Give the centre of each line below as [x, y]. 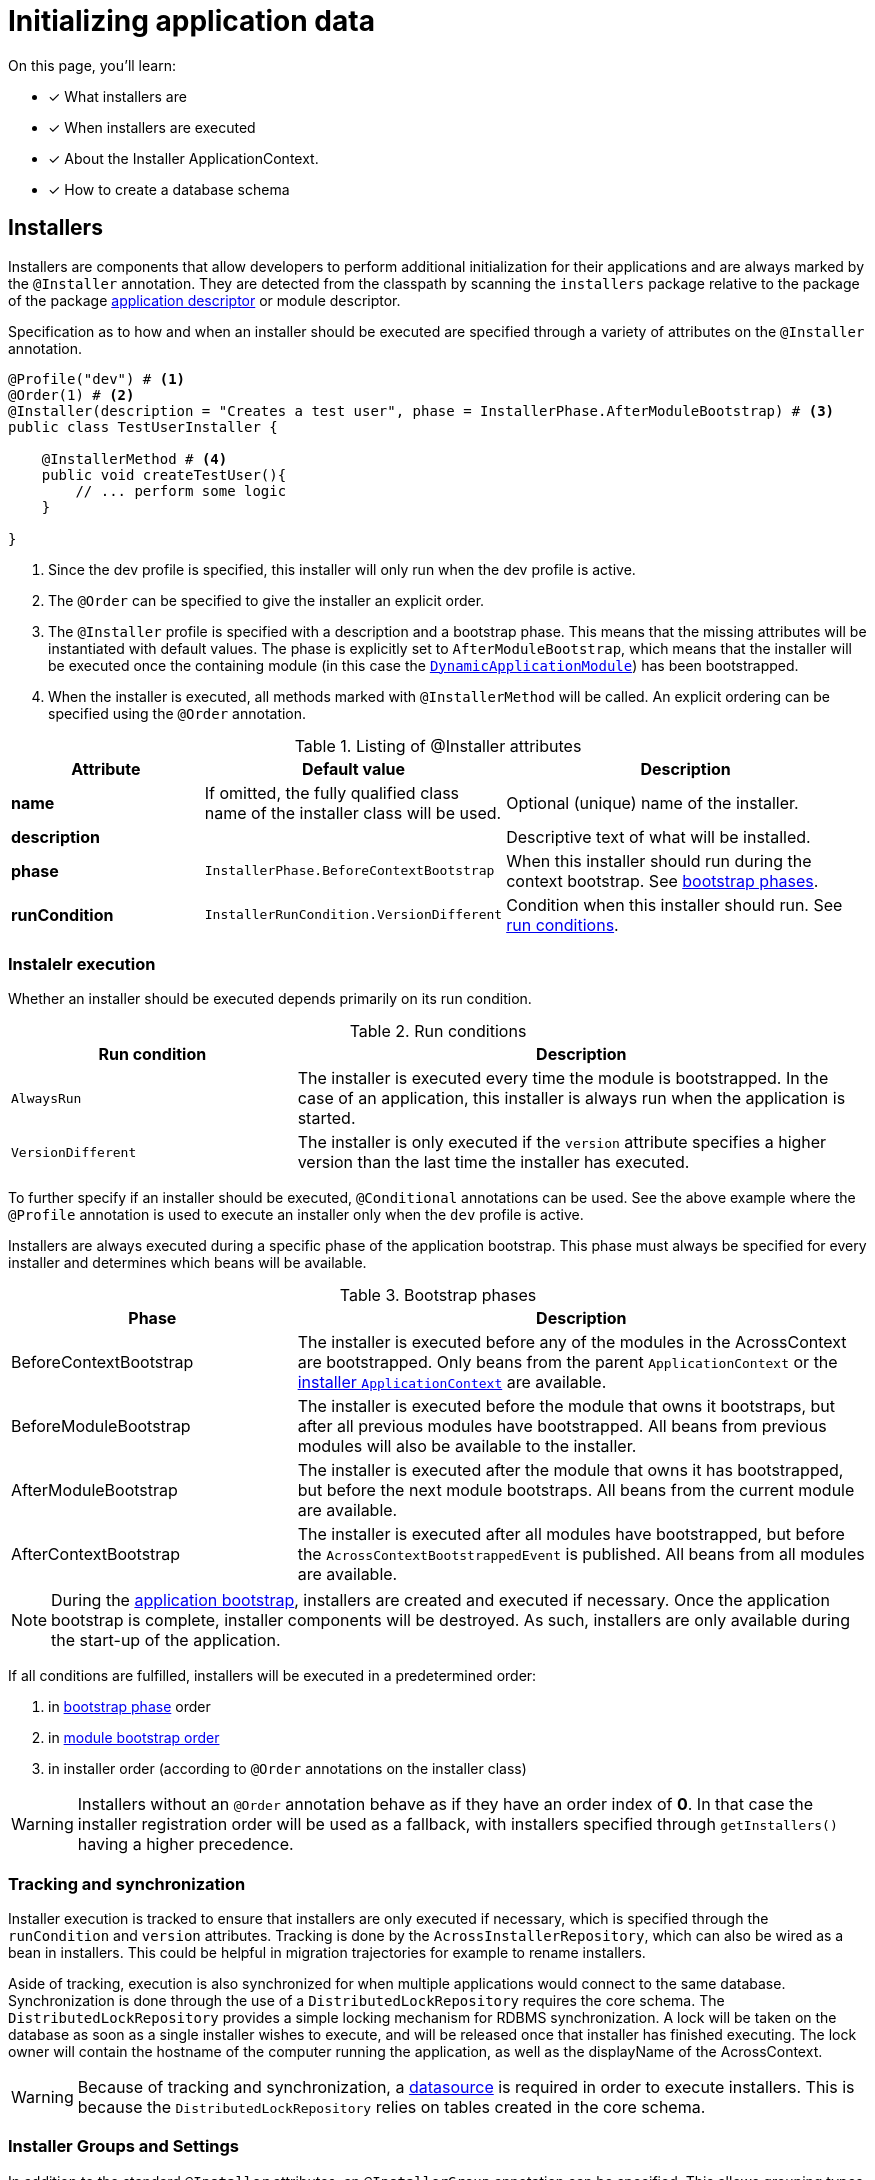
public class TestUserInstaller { [143, 426]
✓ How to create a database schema [169, 189]
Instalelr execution [82, 963]
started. [326, 1118]
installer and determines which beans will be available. [187, 1263]
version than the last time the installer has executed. [493, 1162]
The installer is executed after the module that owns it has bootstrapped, [570, 1470]
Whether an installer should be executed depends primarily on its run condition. [270, 999]
